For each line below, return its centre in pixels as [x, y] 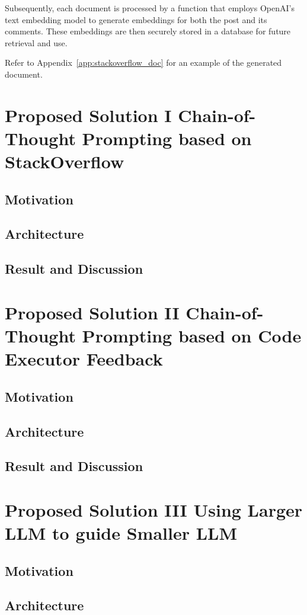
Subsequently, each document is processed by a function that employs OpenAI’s [150, 8]
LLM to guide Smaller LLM [121, 533]
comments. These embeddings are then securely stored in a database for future [148, 31]
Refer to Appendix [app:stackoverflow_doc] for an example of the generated [143, 63]
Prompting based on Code [192, 336]
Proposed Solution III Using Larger [154, 509]
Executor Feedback [84, 359]
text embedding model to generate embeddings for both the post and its [136, 19]
